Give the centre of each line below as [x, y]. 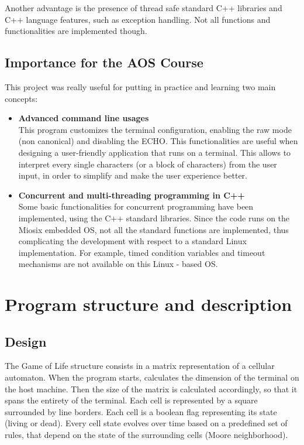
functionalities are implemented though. [76, 31]
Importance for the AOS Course [104, 62]
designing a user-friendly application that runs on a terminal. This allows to [155, 152]
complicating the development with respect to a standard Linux [132, 241]
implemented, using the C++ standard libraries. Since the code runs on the [154, 218]
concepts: [21, 98]
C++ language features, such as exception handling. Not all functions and [138, 19]
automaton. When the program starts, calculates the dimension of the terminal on [152, 377]
